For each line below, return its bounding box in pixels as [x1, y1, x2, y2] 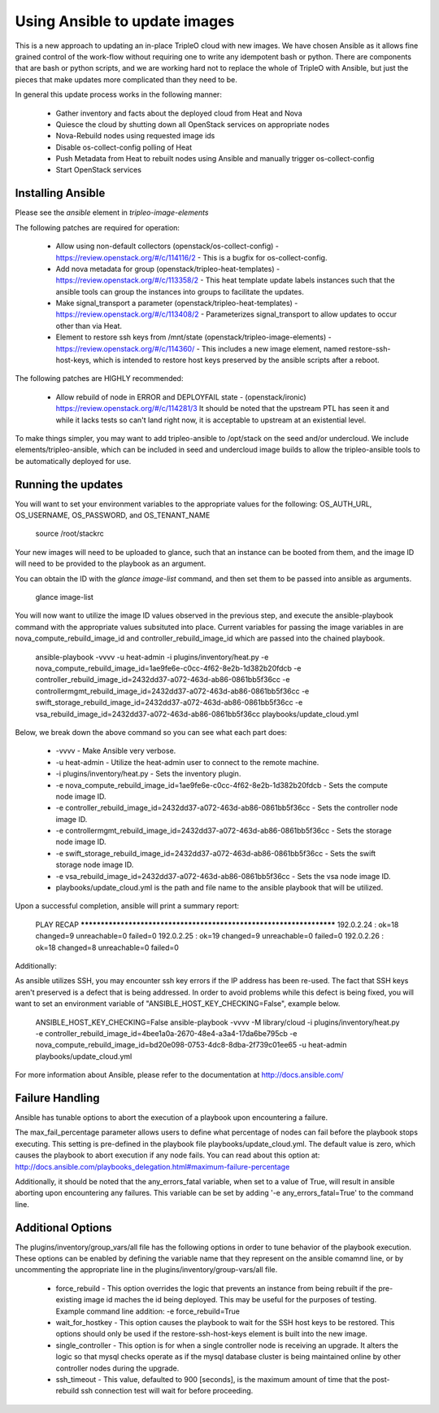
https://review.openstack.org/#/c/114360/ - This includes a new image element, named [55, 343, 347, 353]
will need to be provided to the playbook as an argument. [15, 558, 206, 569]
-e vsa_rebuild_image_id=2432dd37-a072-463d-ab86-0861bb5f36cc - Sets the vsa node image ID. [55, 871, 391, 881]
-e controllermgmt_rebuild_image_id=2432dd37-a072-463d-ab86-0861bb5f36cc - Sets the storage [55, 826, 392, 836]
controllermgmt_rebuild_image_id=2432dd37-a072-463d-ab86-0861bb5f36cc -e [35, 686, 310, 696]
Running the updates [15, 477, 124, 492]
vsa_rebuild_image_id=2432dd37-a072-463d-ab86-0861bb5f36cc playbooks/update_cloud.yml [35, 709, 359, 719]
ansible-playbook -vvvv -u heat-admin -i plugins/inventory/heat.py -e [35, 652, 269, 662]
